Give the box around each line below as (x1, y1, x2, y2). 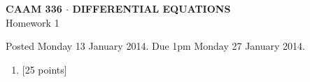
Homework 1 (6, 15, 59, 29)
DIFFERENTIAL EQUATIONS (72, 1, 231, 15)
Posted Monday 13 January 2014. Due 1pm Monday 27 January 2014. (6, 39, 305, 53)
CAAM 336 (6, 1, 62, 15)
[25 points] (22, 62, 67, 76)
